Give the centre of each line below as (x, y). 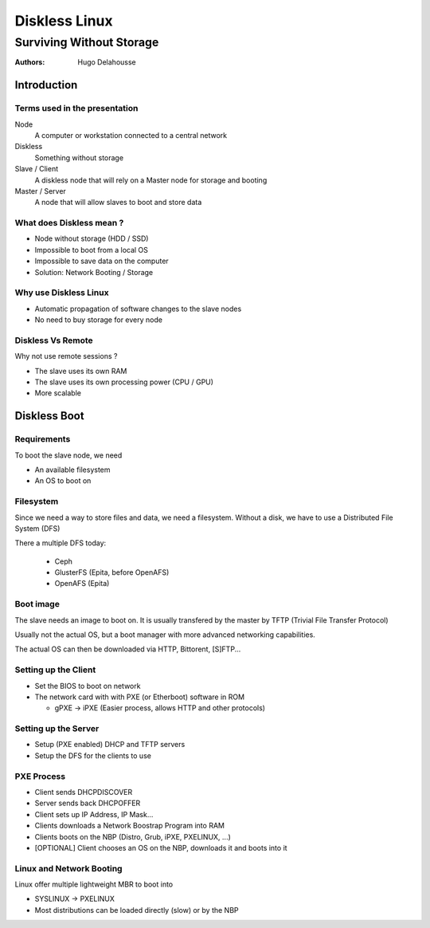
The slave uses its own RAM (81, 371)
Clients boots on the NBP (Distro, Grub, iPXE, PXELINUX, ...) (133, 836)
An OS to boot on (63, 481)
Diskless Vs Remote (54, 340)
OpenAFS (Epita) (82, 584)
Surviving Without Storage (87, 42)
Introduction (46, 85)
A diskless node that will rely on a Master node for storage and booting (151, 180)
